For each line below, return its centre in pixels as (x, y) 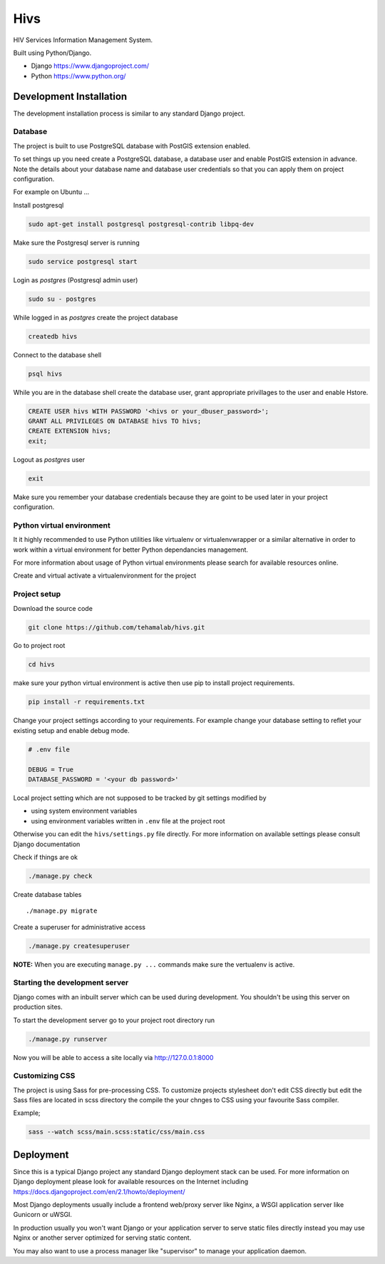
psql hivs (45, 374)
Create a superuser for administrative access (79, 927)
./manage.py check (60, 876)
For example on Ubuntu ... (51, 192)
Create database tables (47, 894)
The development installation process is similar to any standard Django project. (129, 113)
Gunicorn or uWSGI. (43, 1215)
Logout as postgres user (49, 459)
